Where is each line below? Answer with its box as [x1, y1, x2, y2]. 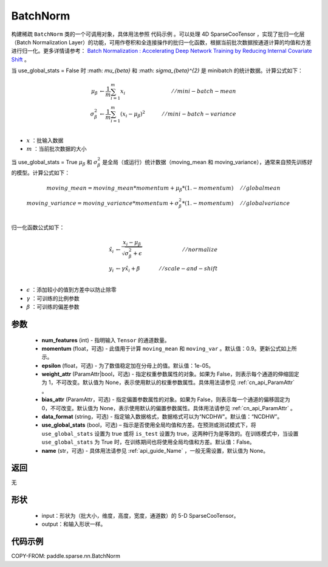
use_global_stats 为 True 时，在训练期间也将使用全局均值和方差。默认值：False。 [41, 438, 255, 446]
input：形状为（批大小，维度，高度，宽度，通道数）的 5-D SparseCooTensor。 [41, 512, 239, 519]
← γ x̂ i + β [115, 265, 140, 273]
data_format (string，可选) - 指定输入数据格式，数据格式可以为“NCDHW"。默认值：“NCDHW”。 [41, 413, 282, 421]
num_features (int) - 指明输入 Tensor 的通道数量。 [41, 336, 170, 343]
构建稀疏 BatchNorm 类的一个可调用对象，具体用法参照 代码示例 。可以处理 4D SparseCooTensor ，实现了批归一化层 [11, 30, 305, 38]
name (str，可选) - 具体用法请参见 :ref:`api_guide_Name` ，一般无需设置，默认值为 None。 [41, 447, 269, 454]
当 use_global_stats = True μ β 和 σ [11, 158, 98, 167]
